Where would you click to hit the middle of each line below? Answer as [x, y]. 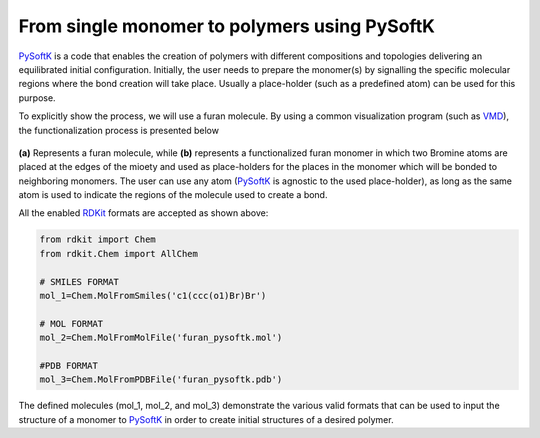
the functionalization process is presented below [119, 130]
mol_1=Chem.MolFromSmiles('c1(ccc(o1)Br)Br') [153, 295]
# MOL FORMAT [71, 323]
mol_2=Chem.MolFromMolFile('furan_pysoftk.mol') [161, 338]
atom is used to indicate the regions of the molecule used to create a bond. [173, 195]
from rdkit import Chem [98, 239]
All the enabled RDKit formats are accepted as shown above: [143, 213]
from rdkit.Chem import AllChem [119, 253]
